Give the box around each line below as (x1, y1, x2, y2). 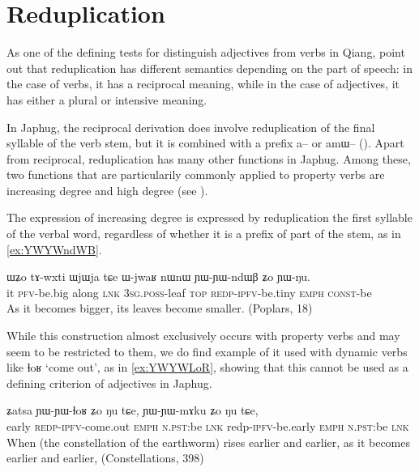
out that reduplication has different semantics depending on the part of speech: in (6, 59, 413, 76)
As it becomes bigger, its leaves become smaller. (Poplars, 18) (6, 300, 313, 317)
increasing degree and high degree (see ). (6, 181, 208, 198)
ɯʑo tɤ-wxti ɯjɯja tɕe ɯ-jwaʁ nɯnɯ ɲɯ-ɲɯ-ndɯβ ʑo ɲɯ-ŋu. (6, 268, 310, 285)
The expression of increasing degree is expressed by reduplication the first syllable (6, 209, 413, 226)
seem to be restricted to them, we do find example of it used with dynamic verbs (6, 342, 408, 359)
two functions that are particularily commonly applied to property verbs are (6, 166, 385, 183)
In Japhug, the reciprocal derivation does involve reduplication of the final (6, 118, 375, 135)
